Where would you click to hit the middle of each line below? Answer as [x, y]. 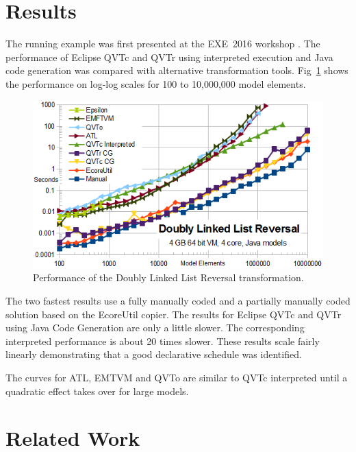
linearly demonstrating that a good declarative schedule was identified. [154, 354]
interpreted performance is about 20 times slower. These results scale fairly [163, 341]
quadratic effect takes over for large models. [97, 391]
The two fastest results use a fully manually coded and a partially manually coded [178, 300]
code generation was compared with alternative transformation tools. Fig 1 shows [177, 70]
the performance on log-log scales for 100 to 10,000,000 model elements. [156, 83]
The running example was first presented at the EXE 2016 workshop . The [163, 44]
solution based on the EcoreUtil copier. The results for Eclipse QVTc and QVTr [174, 314]
